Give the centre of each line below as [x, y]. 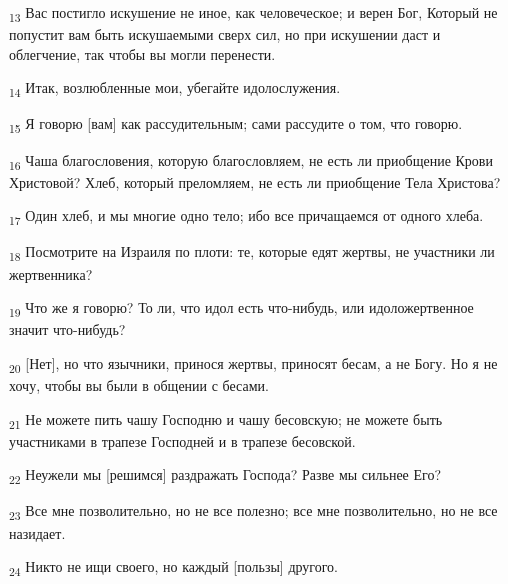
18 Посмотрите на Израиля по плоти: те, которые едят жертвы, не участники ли [252, 253]
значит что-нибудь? [67, 329]
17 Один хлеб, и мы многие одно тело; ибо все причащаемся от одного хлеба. [246, 217]
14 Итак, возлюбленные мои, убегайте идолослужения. [175, 89]
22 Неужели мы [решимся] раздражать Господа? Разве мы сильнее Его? [225, 476]
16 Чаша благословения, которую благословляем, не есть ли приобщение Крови [251, 161]
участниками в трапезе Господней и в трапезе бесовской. [182, 440]
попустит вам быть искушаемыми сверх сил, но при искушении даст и [225, 34]
